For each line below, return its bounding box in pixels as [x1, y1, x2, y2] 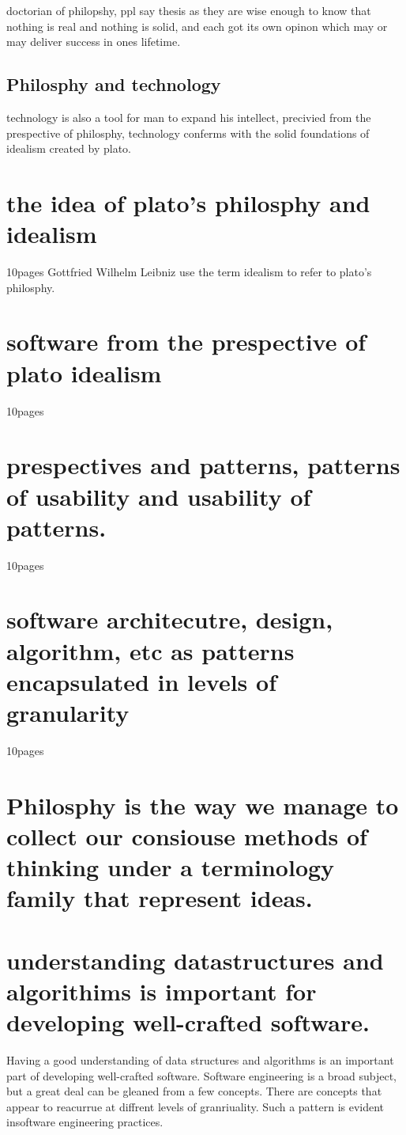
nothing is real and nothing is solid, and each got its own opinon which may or [6, 17, 388, 34]
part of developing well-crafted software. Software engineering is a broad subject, [6, 1067, 397, 1084]
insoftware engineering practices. [6, 1114, 164, 1130]
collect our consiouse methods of [6, 819, 367, 852]
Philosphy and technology [6, 72, 221, 97]
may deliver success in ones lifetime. [6, 33, 181, 50]
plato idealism [6, 356, 162, 389]
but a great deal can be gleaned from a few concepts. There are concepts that [6, 1083, 382, 1099]
